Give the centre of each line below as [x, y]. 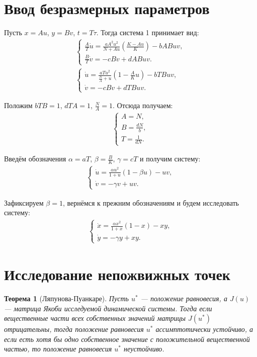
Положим [18, 105]
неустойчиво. [144, 349]
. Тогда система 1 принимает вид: [148, 32]
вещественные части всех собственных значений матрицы [95, 318]
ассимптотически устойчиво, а [204, 329]
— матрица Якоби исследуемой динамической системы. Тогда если [108, 308]
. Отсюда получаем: [143, 105]
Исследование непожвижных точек [117, 274]
